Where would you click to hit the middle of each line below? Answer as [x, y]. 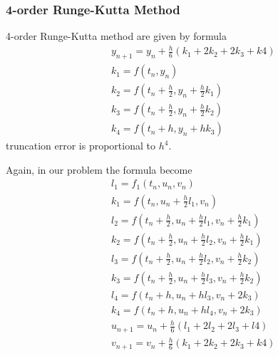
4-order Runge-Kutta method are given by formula [116, 36]
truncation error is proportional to [81, 146]
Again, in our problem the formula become [99, 169]
